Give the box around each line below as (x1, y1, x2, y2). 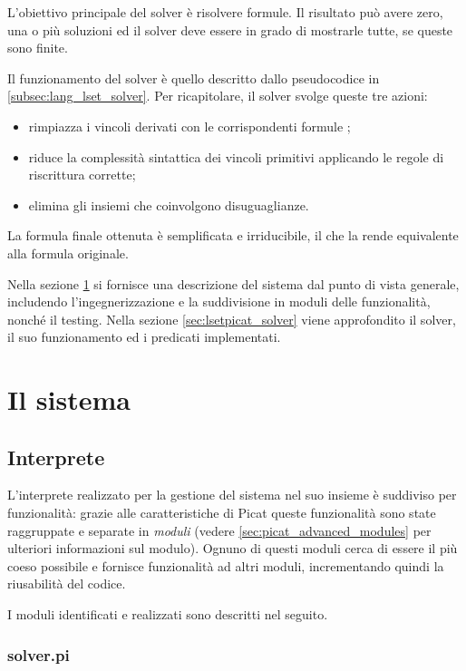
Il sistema (7, 381, 131, 418)
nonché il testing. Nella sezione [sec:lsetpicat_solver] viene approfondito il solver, (7, 309, 456, 328)
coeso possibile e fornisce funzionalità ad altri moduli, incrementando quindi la (7, 556, 444, 575)
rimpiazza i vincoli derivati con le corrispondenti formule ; (28, 116, 351, 135)
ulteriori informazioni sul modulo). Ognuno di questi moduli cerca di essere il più (7, 539, 458, 558)
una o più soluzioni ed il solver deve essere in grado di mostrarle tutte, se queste (7, 20, 453, 39)
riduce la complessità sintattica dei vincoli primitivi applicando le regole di (28, 147, 444, 166)
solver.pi (7, 643, 70, 666)
